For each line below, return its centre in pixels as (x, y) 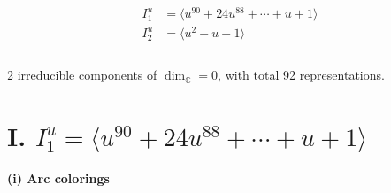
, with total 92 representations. (301, 75)
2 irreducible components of (82, 75)
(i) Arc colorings (58, 178)
